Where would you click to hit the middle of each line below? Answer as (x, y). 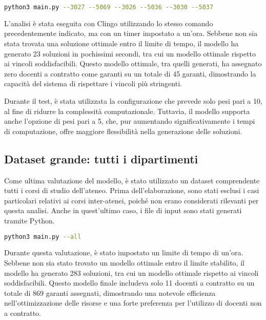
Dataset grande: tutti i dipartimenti (101, 158)
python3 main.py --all (43, 237)
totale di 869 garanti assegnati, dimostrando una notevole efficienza (110, 293)
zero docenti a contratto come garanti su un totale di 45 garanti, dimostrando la (130, 73)
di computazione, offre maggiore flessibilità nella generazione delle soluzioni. (123, 131)
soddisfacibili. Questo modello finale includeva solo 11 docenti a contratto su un (129, 283)
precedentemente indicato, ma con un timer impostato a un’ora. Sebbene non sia (131, 33)
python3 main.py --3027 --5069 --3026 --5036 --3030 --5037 (109, 7)
